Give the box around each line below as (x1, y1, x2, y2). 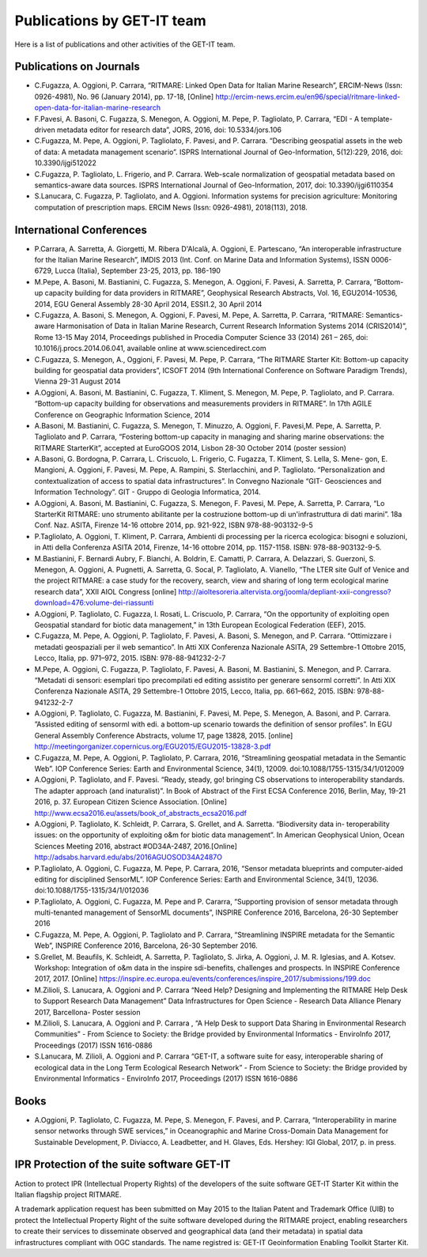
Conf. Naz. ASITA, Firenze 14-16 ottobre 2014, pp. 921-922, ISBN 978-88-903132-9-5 (34, 520, 314, 530)
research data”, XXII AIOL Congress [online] (34, 587, 177, 596)
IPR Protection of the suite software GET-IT (14, 1158, 231, 1172)
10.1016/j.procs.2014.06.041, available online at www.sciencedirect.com (34, 344, 266, 353)
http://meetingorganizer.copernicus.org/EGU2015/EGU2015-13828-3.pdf (34, 742, 272, 751)
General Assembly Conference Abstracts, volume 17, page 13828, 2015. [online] (34, 730, 293, 740)
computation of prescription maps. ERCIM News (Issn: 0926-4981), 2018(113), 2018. (34, 202, 308, 212)
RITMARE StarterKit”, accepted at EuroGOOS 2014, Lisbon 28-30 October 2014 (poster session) (34, 443, 347, 452)
